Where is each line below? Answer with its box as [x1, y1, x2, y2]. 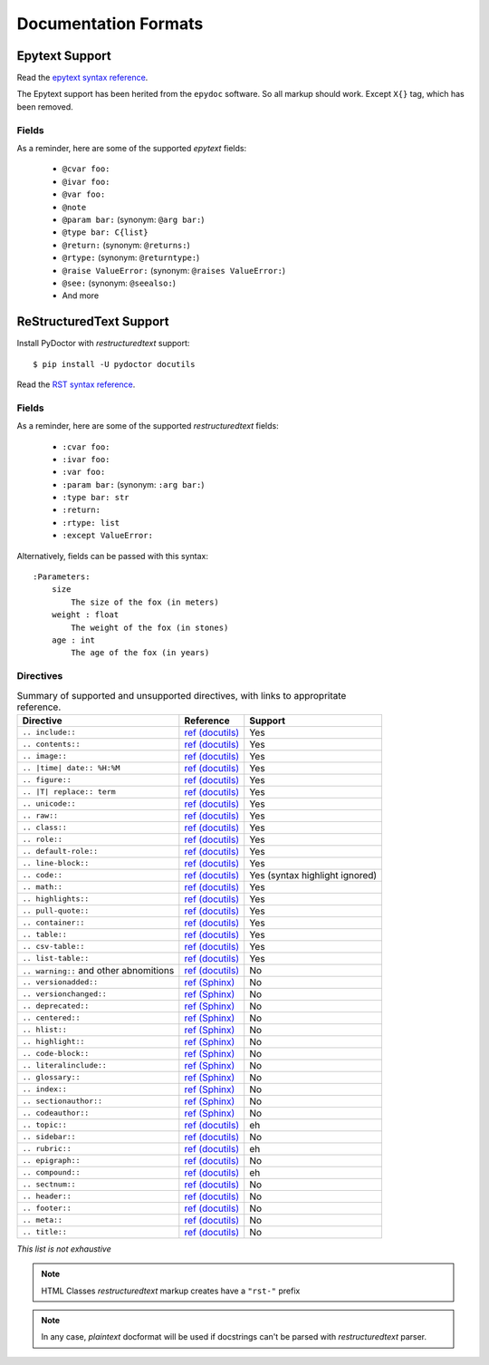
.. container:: [22, 918, 85, 928]
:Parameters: [33, 572, 91, 582]
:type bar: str [62, 492, 130, 503]
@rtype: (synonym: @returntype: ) [62, 252, 200, 263]
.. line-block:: [22, 858, 90, 868]
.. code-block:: [22, 1049, 90, 1059]
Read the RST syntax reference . [16, 379, 136, 390]
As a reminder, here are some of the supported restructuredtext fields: [16, 421, 280, 431]
